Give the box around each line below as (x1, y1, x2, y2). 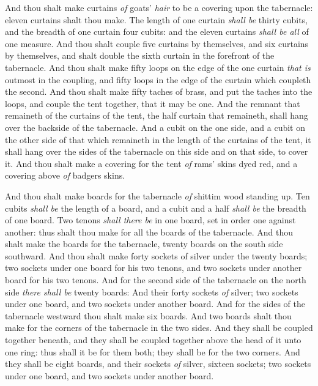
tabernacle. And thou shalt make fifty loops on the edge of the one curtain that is (5, 61, 311, 73)
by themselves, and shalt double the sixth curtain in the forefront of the (5, 49, 275, 62)
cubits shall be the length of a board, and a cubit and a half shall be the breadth (5, 201, 306, 214)
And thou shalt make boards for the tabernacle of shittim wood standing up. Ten (5, 189, 310, 202)
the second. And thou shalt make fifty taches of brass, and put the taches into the (5, 85, 312, 98)
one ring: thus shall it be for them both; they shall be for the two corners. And (5, 345, 300, 358)
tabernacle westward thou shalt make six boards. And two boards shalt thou (5, 309, 292, 322)
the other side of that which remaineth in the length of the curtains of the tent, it (5, 133, 311, 146)
